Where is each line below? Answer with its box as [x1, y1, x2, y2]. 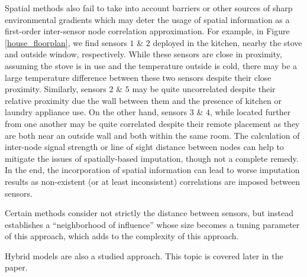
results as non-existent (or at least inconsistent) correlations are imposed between [5, 175, 300, 187]
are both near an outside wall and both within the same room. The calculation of [5, 129, 300, 141]
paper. [5, 261, 28, 273]
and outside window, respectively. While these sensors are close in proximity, [5, 48, 282, 60]
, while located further [209, 106, 291, 118]
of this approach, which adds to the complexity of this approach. [5, 230, 239, 242]
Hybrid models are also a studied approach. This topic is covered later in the [5, 249, 283, 262]
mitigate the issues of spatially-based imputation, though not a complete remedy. [5, 152, 299, 164]
